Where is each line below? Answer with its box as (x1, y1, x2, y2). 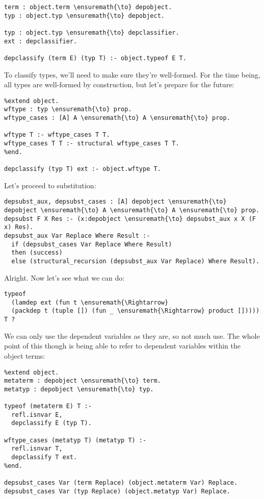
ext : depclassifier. (4, 37, 77, 45)
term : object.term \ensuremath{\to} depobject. (4, 4, 172, 11)
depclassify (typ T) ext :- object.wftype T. (4, 165, 161, 173)
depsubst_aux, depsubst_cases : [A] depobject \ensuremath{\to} (4, 198, 227, 206)
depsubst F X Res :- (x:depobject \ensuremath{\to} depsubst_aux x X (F (4, 215, 256, 222)
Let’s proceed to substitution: (4, 180, 96, 190)
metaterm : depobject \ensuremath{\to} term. (4, 377, 161, 385)
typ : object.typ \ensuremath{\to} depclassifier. (4, 29, 179, 36)
